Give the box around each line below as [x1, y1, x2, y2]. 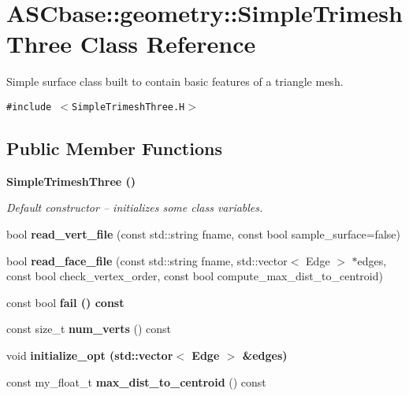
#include [6, 101, 52, 113]
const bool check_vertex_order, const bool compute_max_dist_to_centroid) [6, 268, 383, 284]
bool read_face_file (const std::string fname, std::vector [6, 252, 288, 268]
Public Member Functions [6, 135, 222, 160]
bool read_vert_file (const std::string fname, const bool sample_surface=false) [6, 225, 400, 242]
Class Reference [80, 28, 256, 60]
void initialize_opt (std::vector [6, 346, 173, 363]
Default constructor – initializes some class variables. [6, 199, 263, 216]
